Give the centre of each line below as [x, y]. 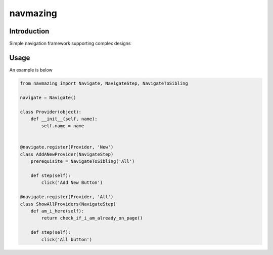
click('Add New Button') [72, 183]
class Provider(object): [51, 112]
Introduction [29, 31]
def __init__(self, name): [64, 119]
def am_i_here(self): [57, 211]
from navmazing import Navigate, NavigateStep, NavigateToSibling [104, 83]
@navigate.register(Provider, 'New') [67, 147]
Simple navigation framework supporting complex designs [70, 44]
